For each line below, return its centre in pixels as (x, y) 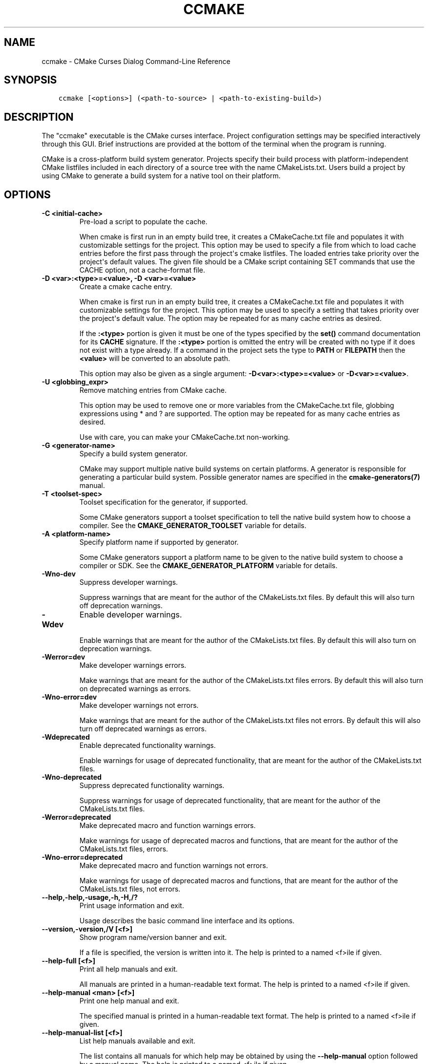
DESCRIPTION (39, 117)
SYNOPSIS (31, 80)
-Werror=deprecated (76, 817)
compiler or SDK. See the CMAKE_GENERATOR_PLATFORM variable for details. (208, 566)
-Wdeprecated (66, 737)
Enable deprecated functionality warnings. (148, 745)
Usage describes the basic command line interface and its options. (187, 921)
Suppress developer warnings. (128, 582)
